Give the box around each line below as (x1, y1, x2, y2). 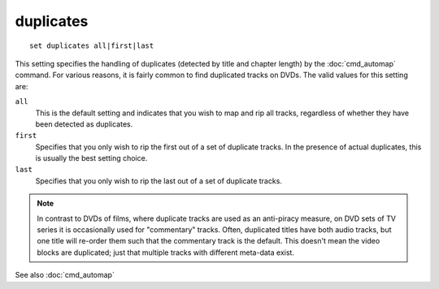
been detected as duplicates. (35, 119, 133, 129)
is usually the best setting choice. (35, 153, 148, 163)
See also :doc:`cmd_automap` (15, 270, 115, 280)
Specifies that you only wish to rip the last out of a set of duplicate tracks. (35, 175, 282, 186)
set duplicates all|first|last (29, 41, 154, 50)
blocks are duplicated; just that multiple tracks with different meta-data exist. (37, 248, 294, 257)
